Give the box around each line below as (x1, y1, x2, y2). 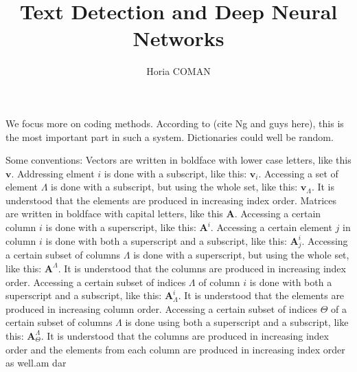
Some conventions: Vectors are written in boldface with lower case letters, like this (5, 153, 352, 167)
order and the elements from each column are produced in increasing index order (5, 342, 345, 356)
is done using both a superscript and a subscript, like (125, 315, 349, 329)
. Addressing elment (11, 166, 95, 180)
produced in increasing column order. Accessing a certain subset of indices (5, 301, 318, 316)
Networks (133, 24, 224, 52)
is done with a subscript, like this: (104, 166, 247, 180)
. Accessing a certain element (210, 220, 332, 234)
